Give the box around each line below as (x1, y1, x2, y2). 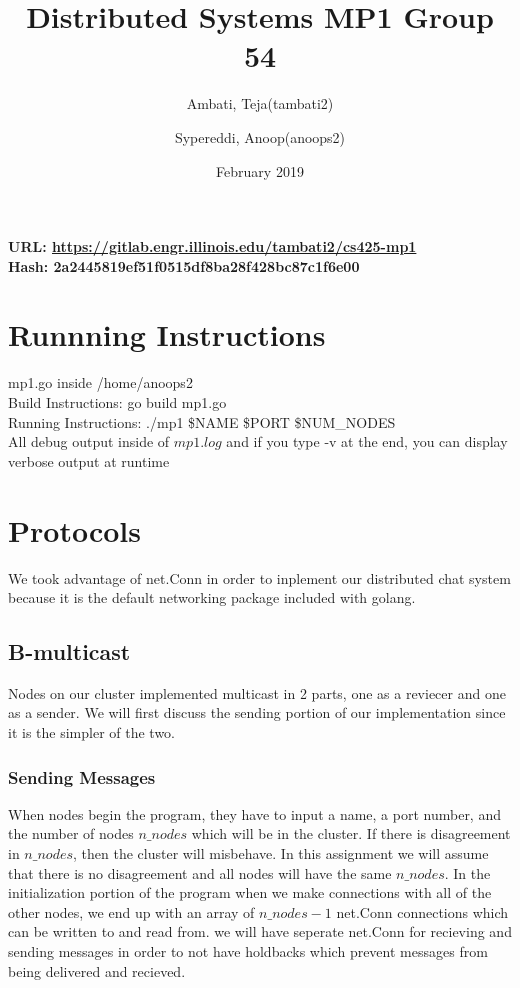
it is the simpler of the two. (8, 722, 176, 743)
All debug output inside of (8, 431, 170, 452)
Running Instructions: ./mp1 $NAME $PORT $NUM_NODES (8, 411, 396, 432)
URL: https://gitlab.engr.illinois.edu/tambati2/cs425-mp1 (8, 236, 417, 257)
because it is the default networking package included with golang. (8, 587, 416, 608)
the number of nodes (8, 823, 134, 844)
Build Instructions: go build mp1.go (8, 392, 227, 412)
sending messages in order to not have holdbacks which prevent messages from (8, 941, 488, 962)
